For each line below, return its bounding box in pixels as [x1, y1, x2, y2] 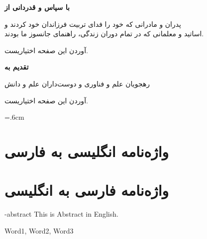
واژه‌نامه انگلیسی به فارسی [4, 141, 169, 161]
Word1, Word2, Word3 [4, 225, 74, 236]
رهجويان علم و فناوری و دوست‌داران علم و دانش [4, 78, 150, 88]
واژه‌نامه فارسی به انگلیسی [4, 180, 169, 200]
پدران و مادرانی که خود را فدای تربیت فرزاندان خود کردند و [4, 18, 181, 29]
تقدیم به [4, 62, 29, 72]
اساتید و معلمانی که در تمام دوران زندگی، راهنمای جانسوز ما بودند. [4, 28, 204, 39]
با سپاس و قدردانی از [4, 2, 70, 12]
